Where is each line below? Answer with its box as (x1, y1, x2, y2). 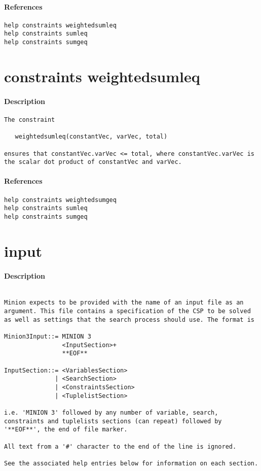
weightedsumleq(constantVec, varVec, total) (15, 133, 168, 141)
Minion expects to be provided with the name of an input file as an (4, 299, 244, 307)
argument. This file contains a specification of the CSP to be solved (4, 308, 251, 315)
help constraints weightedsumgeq (4, 196, 117, 204)
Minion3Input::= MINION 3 (4, 333, 91, 341)
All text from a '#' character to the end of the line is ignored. (4, 443, 237, 450)
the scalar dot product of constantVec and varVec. (4, 158, 182, 166)
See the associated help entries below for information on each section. (4, 459, 258, 467)
